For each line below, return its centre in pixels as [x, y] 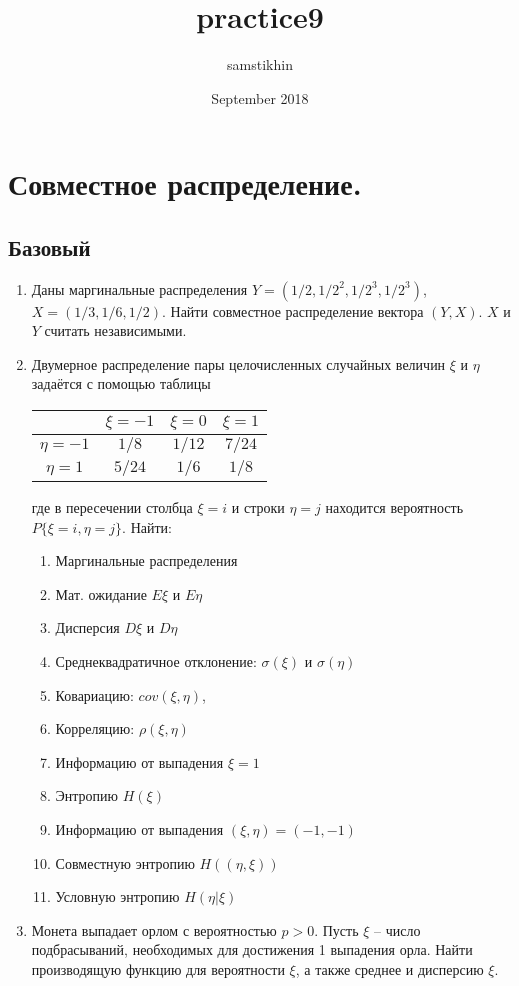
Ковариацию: [94, 694]
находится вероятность [394, 507]
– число [397, 929]
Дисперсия [87, 627]
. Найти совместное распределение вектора [292, 310]
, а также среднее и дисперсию [389, 968]
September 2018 [260, 97]
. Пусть [336, 929]
